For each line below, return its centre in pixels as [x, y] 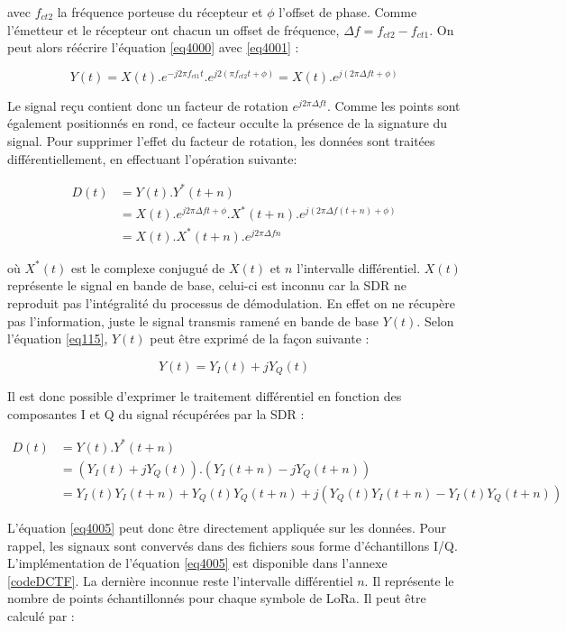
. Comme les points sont [393, 105]
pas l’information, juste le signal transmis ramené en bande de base [193, 320]
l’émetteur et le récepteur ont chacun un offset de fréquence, [173, 29]
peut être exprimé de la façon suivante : [260, 338]
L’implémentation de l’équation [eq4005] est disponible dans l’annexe [197, 563]
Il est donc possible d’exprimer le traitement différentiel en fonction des [205, 396]
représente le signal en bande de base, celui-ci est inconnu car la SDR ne [207, 285]
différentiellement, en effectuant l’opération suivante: [152, 158]
